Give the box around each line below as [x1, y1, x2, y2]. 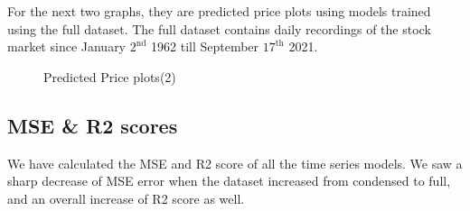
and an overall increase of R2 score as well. [7, 188, 245, 207]
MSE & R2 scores [7, 111, 178, 139]
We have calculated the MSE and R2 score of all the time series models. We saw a [7, 153, 463, 172]
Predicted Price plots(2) [43, 67, 176, 86]
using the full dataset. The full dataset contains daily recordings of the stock [7, 19, 431, 38]
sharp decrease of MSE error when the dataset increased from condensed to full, [7, 171, 451, 190]
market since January [7, 37, 127, 56]
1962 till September [151, 37, 259, 56]
